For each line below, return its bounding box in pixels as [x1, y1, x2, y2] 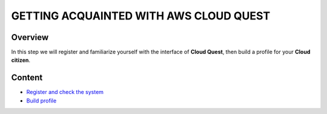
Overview [11, 32, 49, 42]
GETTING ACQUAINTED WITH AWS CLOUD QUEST [11, 9, 271, 22]
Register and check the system [26, 89, 104, 96]
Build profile [26, 97, 57, 104]
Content [11, 73, 43, 83]
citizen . [11, 56, 30, 64]
